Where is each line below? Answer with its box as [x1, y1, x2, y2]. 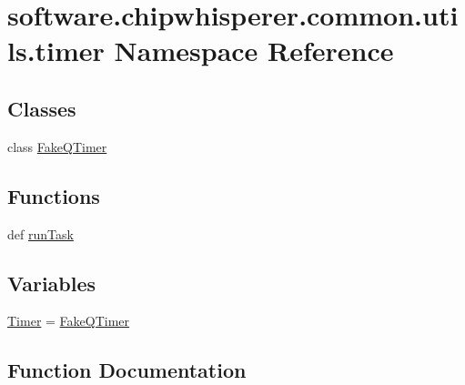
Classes [7, 94, 76, 122]
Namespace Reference [114, 32, 394, 69]
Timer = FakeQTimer [7, 311, 130, 330]
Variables [7, 268, 96, 297]
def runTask [7, 224, 74, 243]
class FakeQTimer [7, 137, 107, 156]
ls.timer [7, 32, 105, 69]
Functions [7, 181, 100, 209]
